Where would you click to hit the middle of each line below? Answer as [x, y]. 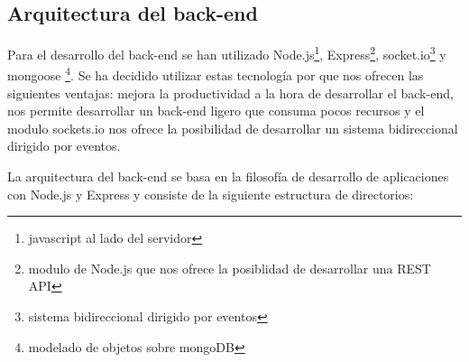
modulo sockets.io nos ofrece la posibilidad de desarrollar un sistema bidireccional [233, 128]
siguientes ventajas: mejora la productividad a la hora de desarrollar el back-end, [230, 93]
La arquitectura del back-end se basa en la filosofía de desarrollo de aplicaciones [228, 176]
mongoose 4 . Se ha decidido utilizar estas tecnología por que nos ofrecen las [216, 74]
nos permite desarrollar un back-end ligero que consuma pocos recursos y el [216, 111]
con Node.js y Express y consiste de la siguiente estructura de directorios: [211, 194]
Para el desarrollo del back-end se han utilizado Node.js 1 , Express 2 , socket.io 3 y [227, 53]
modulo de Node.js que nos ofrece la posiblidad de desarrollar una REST [230, 268]
